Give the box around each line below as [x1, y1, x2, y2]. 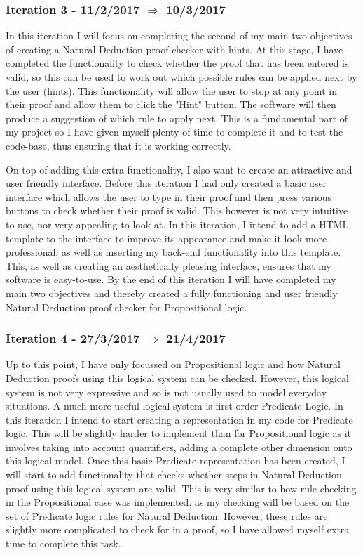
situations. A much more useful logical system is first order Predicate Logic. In [6, 398, 343, 413]
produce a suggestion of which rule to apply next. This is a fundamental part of [6, 110, 348, 125]
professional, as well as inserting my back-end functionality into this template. [6, 244, 341, 259]
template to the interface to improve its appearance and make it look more [6, 230, 327, 245]
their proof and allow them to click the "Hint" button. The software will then [6, 97, 336, 112]
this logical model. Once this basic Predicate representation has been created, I [6, 453, 345, 468]
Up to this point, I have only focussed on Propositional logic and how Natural [6, 357, 341, 372]
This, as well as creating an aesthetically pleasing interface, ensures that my [6, 258, 331, 273]
